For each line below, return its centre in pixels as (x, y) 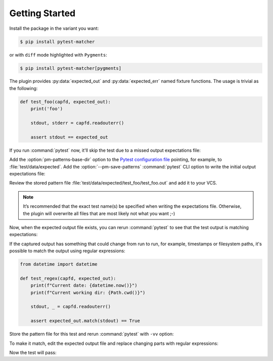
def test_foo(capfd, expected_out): (65, 102)
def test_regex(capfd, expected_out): (68, 278)
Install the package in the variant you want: (54, 28)
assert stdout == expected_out (69, 137)
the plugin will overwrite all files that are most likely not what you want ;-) (99, 213)
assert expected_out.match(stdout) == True (85, 321)
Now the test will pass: (33, 352)
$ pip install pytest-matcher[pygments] (71, 68)
